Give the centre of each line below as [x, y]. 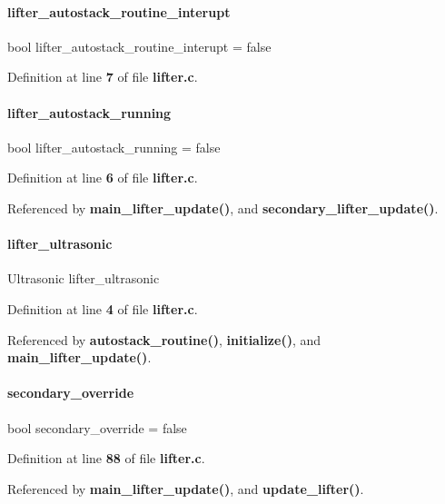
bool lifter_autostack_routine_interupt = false [139, 46]
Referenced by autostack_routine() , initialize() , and [164, 339]
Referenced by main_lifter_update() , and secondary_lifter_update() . [223, 208]
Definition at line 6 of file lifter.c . [103, 178]
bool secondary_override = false [97, 427]
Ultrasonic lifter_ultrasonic [84, 278]
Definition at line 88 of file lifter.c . [106, 458]
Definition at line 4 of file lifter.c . [103, 308]
